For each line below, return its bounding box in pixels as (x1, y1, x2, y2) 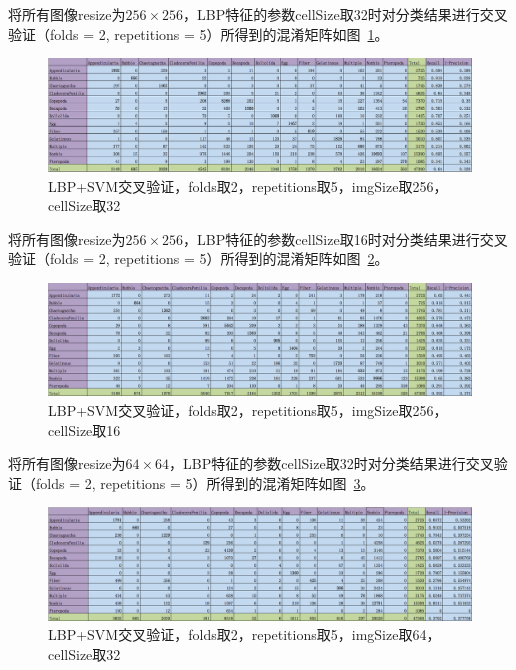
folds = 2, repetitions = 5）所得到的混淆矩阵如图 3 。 (35, 472, 375, 493)
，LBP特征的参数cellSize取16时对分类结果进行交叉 (183, 228, 508, 249)
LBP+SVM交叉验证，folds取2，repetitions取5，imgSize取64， (48, 624, 441, 645)
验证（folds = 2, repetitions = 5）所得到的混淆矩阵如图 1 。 (8, 23, 389, 44)
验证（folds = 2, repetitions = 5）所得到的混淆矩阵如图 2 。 (8, 248, 389, 269)
